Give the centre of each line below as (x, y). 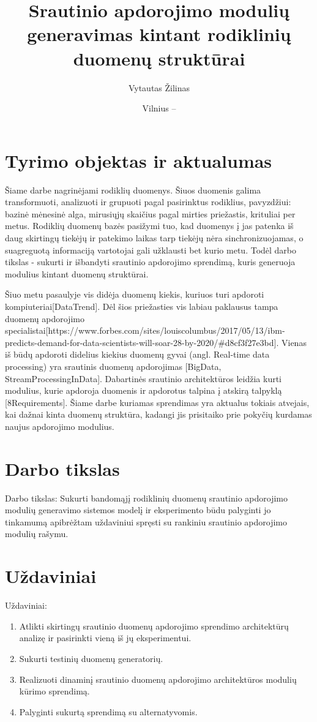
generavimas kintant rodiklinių (159, 34)
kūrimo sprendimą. (54, 691)
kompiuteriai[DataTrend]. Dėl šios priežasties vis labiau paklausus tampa (142, 306)
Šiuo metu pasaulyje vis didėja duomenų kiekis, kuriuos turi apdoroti (135, 294)
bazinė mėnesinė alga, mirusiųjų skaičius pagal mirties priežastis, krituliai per (150, 213)
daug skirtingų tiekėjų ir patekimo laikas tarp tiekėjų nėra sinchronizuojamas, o (154, 238)
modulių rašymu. (37, 534)
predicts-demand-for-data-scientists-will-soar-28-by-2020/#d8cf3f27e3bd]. (142, 342)
